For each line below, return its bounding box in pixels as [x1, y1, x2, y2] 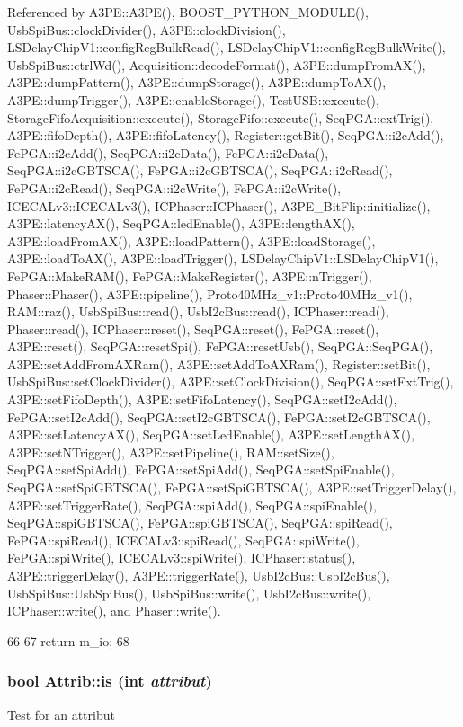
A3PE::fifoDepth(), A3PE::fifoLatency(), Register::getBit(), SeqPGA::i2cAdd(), [7, 126, 444, 145]
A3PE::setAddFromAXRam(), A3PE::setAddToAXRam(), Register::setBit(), [7, 354, 431, 373]
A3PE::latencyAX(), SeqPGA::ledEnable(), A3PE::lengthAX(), [7, 214, 355, 233]
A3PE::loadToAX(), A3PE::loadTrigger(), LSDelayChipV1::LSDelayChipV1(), [7, 249, 439, 268]
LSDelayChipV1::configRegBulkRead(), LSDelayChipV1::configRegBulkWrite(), [7, 38, 446, 57]
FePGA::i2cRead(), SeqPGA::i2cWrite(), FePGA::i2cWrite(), [7, 178, 342, 197]
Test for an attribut [7, 705, 115, 723]
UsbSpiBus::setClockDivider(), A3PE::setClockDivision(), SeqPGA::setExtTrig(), [7, 372, 454, 391]
